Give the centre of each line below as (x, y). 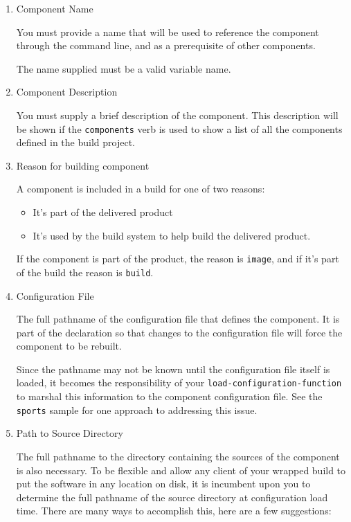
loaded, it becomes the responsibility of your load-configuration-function (179, 382)
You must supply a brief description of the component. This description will (177, 115)
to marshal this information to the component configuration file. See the (169, 396)
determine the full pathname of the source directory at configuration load (172, 497)
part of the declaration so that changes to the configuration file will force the (179, 332)
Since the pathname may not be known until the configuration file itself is (173, 369)
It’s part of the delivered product (103, 212)
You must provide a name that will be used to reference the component (168, 31)
